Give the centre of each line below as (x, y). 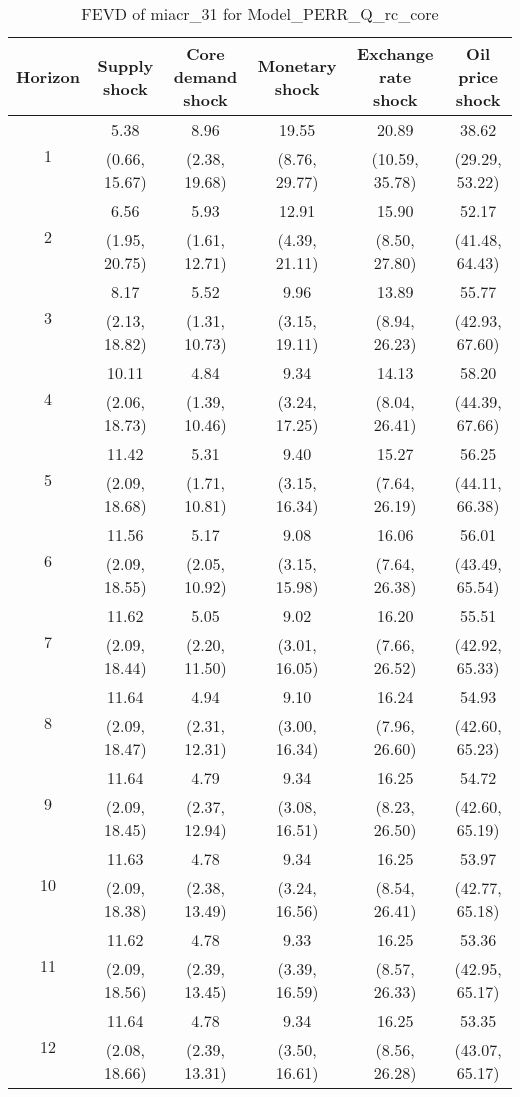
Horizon (48, 76)
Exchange (395, 53)
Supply (125, 65)
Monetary (297, 65)
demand (205, 76)
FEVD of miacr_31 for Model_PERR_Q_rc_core (260, 13)
